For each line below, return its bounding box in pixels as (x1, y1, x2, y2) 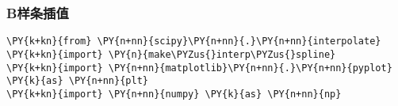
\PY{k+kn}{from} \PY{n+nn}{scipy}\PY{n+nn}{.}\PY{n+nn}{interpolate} (6, 36, 381, 47)
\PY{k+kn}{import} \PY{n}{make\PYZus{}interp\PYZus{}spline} (6, 48, 336, 60)
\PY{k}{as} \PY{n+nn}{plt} (6, 75, 148, 87)
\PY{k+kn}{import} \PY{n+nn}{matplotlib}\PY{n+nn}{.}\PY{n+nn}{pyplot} (6, 62, 392, 74)
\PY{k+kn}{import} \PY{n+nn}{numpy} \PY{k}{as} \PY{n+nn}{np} (6, 88, 342, 100)
